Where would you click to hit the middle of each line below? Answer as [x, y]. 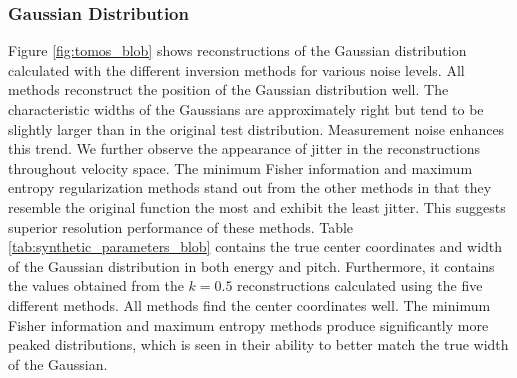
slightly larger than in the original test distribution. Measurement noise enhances [256, 128]
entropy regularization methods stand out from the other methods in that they [250, 187]
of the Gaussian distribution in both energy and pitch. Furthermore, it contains [251, 265]
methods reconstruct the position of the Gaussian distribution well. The [228, 89]
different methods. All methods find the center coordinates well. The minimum [249, 304]
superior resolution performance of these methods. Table [181, 226]
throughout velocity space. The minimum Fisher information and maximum [240, 167]
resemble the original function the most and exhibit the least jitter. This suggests [257, 206]
